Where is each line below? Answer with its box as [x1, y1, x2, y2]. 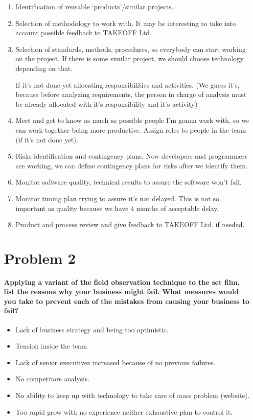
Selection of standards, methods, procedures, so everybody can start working [15, 44, 246, 54]
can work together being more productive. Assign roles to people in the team [15, 124, 246, 135]
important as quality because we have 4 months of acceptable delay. [15, 203, 219, 213]
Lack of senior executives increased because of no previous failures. [15, 357, 216, 367]
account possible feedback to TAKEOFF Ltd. [15, 27, 152, 38]
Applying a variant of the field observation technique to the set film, [4, 277, 240, 287]
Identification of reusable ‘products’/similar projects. [15, 1, 174, 11]
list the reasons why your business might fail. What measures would [4, 286, 239, 297]
